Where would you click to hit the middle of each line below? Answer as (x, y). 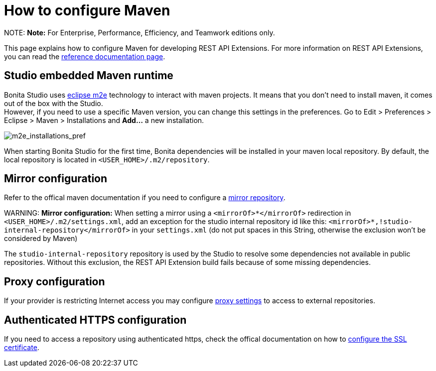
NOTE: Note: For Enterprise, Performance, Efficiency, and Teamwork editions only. (140, 32)
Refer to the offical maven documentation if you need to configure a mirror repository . (145, 198)
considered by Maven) (41, 239)
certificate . (22, 348)
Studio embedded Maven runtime (89, 76)
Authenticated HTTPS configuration (95, 320)
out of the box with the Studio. (54, 103)
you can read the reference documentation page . (85, 56)
